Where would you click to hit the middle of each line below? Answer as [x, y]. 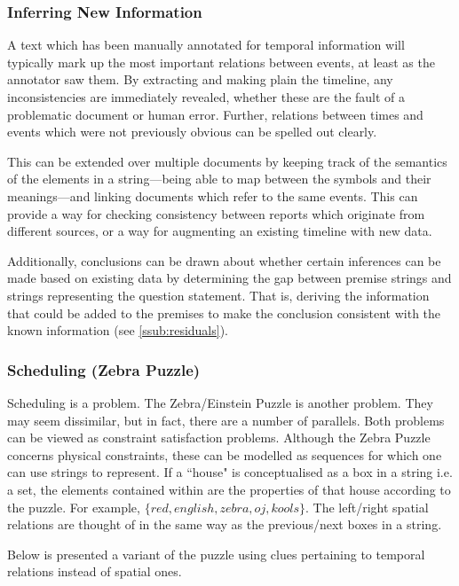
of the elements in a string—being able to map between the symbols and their [219, 179]
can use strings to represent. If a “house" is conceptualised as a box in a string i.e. [230, 472]
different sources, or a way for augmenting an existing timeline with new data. [220, 231]
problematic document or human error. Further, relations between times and [215, 114]
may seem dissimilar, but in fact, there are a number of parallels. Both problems [226, 420]
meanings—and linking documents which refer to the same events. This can [213, 195]
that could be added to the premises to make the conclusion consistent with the [224, 313]
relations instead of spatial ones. [95, 571]
